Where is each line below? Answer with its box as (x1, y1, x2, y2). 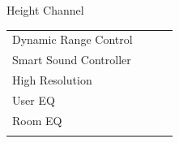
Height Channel (6, 2, 84, 18)
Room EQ (12, 111, 62, 128)
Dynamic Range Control (12, 31, 133, 48)
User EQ (12, 91, 55, 108)
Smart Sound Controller (12, 51, 131, 68)
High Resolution (12, 71, 92, 89)
